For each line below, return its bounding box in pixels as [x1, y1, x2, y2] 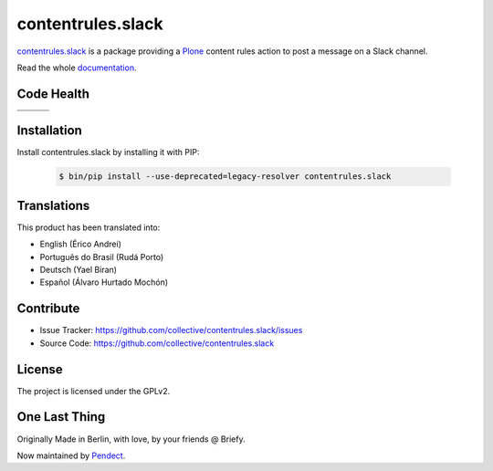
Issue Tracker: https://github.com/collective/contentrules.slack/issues [39, 325, 303, 336]
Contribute [16, 301, 80, 317]
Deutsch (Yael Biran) [39, 265, 118, 276]
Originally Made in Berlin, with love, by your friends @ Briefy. [16, 434, 246, 445]
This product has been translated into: [16, 222, 161, 233]
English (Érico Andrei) [39, 238, 122, 250]
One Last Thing [16, 409, 106, 424]
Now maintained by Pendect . [16, 450, 126, 461]
